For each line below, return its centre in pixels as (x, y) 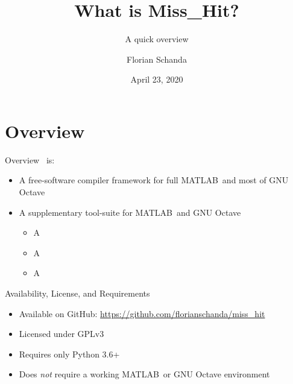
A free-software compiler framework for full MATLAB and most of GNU (154, 180)
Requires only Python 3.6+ (69, 354)
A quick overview (157, 39)
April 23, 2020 (157, 79)
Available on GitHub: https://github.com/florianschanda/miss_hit (142, 313)
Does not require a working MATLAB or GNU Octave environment (144, 374)
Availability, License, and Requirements (77, 293)
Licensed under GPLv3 (61, 334)
